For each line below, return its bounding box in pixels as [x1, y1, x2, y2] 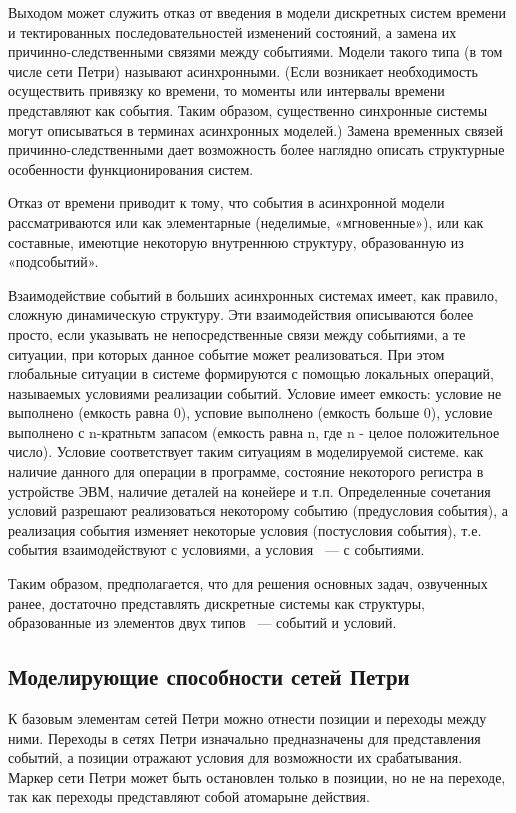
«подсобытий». [8, 251, 99, 272]
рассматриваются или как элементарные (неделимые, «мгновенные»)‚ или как [8, 211, 484, 232]
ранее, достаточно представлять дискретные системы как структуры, [8, 592, 426, 613]
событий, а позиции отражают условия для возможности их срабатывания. [8, 747, 463, 768]
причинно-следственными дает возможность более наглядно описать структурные [8, 139, 505, 160]
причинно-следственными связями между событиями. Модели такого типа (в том [8, 41, 503, 62]
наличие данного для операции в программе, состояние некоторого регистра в [8, 461, 484, 482]
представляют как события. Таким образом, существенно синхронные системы [8, 99, 488, 120]
